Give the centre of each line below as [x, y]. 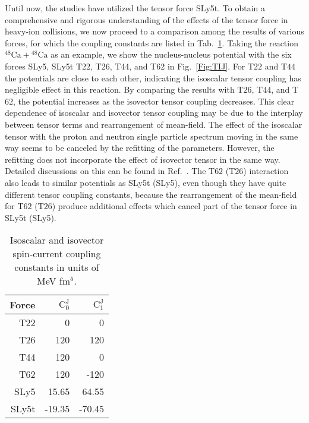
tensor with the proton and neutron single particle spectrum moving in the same [152, 136]
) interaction [266, 171]
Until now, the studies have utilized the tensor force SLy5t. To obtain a [135, 8]
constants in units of [57, 267]
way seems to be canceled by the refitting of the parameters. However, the [140, 148]
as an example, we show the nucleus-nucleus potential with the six [171, 54]
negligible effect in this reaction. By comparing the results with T [124, 89]
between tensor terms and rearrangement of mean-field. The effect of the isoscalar [154, 124]
